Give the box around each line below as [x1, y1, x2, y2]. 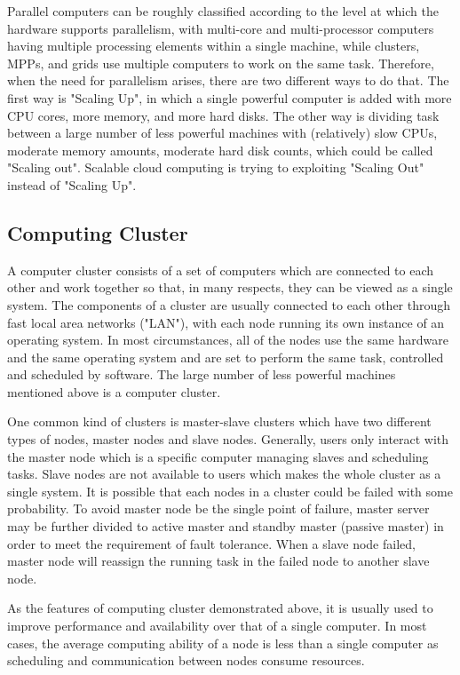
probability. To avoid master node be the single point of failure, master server [7, 499, 430, 518]
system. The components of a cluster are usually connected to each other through [7, 295, 451, 314]
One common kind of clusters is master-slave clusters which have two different [7, 412, 432, 431]
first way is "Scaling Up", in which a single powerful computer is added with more [7, 88, 452, 107]
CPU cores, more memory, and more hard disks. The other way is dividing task [7, 106, 440, 124]
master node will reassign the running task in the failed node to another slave [7, 552, 430, 570]
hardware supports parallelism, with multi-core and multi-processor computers [7, 19, 434, 37]
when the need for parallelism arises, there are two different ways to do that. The [7, 71, 449, 90]
